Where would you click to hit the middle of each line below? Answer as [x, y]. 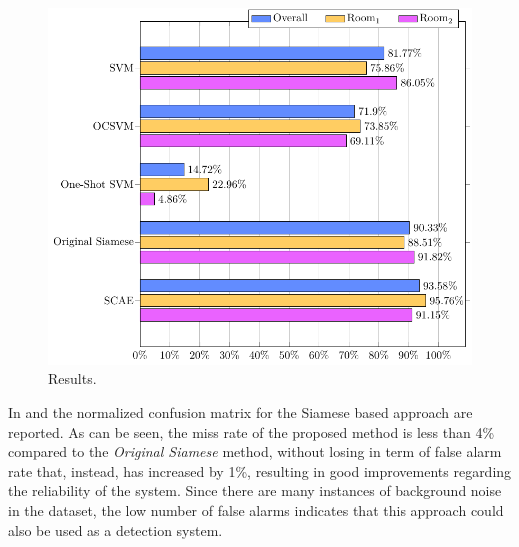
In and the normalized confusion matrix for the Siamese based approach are [240, 412]
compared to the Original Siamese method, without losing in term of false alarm [255, 451]
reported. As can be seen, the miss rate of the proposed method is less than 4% [251, 431]
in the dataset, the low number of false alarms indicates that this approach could [256, 510]
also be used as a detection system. [115, 529]
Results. [72, 378]
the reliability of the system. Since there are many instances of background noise [255, 490]
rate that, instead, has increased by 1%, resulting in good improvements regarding [260, 470]
